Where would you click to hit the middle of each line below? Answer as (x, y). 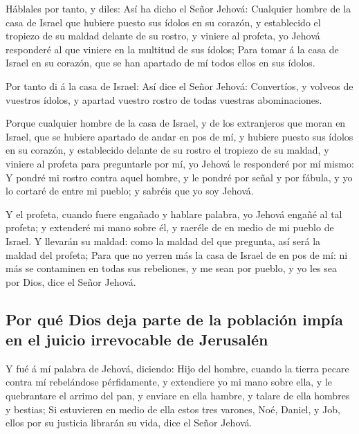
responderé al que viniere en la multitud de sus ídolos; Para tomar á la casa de (172, 49)
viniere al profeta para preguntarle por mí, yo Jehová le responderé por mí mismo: (180, 163)
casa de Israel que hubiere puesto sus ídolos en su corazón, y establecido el (163, 22)
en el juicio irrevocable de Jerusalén (137, 340)
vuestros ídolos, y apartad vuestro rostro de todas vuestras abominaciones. (164, 99)
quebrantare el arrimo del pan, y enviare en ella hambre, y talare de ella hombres (178, 396)
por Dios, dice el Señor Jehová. (71, 281)
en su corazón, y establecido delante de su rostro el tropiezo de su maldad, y (167, 150)
